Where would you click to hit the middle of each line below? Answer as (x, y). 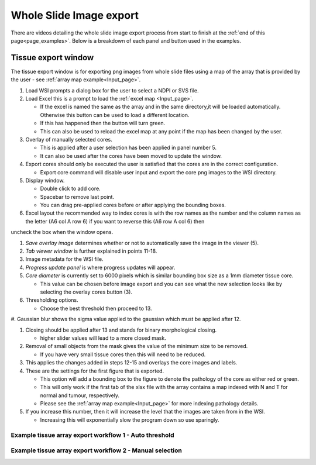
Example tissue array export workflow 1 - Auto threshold (93, 435)
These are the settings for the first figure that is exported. (95, 371)
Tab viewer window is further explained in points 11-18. (91, 251)
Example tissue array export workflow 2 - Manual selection (97, 450)
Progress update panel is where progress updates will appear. (100, 267)
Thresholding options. (52, 300)
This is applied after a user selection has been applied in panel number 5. (128, 148)
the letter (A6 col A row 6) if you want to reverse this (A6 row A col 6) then (115, 221)
